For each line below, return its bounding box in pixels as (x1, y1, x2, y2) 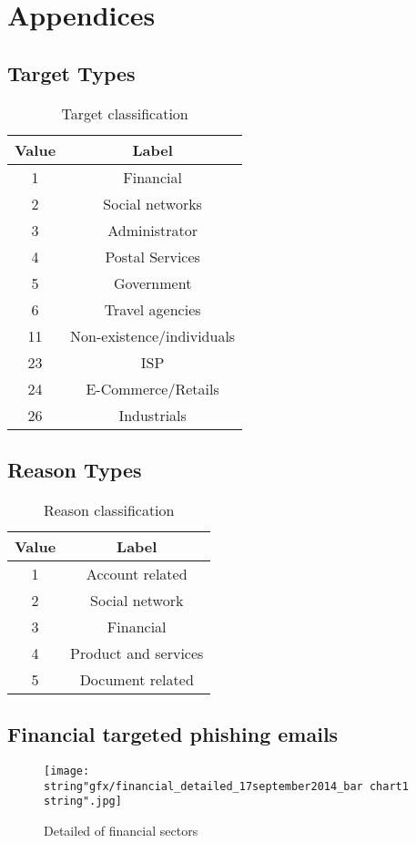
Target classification (61, 102, 188, 124)
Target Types (7, 58, 136, 87)
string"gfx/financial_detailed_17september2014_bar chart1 (44, 779, 409, 793)
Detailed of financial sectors (44, 820, 198, 839)
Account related (86, 562, 188, 584)
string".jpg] (44, 795, 122, 808)
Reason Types (7, 455, 142, 483)
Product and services (70, 642, 204, 663)
